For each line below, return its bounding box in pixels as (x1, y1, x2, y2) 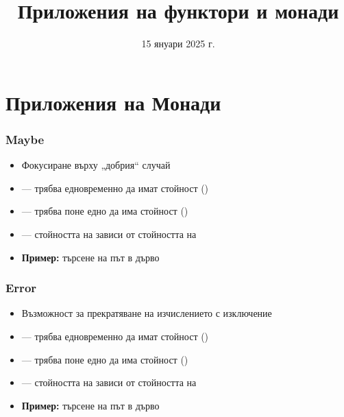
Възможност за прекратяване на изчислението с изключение (21, 306, 272, 320)
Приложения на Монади (5, 88, 221, 116)
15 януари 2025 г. (141, 36, 215, 51)
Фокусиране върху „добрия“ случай (21, 158, 171, 172)
